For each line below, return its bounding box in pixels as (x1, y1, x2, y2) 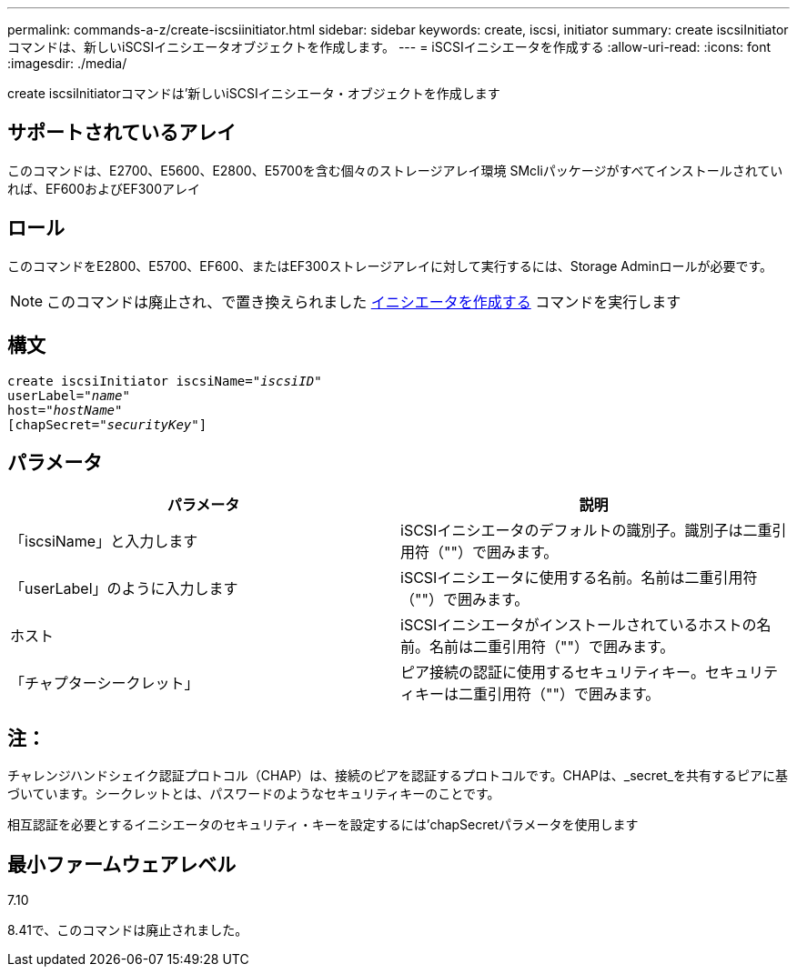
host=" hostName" (7, 402, 123, 417)
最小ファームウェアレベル (7, 852, 237, 876)
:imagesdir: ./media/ (7, 55, 127, 71)
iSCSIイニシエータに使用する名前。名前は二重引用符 (400, 568, 758, 587)
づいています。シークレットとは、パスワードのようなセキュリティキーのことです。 (7, 786, 500, 802)
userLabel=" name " (7, 387, 130, 403)
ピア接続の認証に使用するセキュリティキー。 (400, 663, 705, 682)
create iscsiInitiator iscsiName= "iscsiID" (7, 373, 322, 388)
